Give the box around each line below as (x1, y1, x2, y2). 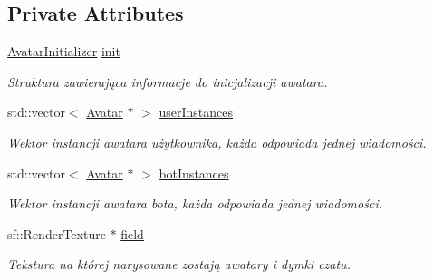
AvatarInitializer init (7, 42, 120, 61)
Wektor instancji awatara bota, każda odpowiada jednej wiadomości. (7, 194, 382, 213)
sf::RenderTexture (7, 224, 106, 243)
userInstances (159, 102, 233, 121)
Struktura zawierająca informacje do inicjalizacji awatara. (7, 72, 328, 91)
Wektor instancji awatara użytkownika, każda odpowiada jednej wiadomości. (7, 132, 427, 151)
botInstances (159, 163, 229, 182)
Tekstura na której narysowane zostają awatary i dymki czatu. (7, 255, 351, 274)
